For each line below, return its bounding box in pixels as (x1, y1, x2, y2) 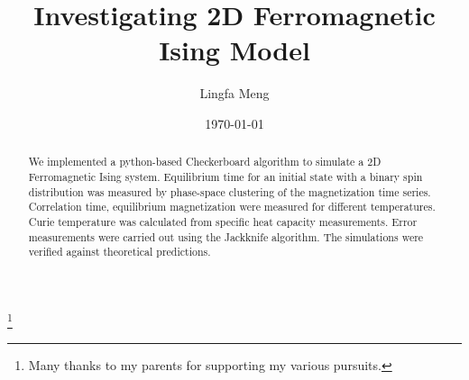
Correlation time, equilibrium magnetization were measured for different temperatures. (28, 199, 436, 214)
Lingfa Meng (199, 84, 270, 103)
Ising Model (159, 32, 310, 68)
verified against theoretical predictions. (28, 244, 211, 259)
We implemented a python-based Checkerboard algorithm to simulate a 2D (28, 154, 382, 169)
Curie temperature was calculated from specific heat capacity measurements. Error (28, 213, 418, 229)
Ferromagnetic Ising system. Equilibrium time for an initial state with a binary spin (28, 168, 423, 184)
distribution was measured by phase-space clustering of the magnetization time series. (28, 184, 431, 199)
